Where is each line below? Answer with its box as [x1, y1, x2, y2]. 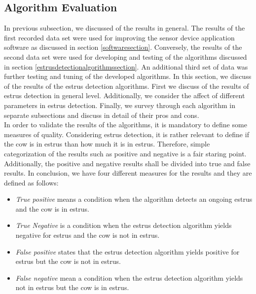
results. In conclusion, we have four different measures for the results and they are [4, 168, 252, 178]
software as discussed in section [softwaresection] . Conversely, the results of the [4, 42, 242, 52]
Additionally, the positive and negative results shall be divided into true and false [4, 158, 251, 168]
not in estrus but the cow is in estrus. [15, 282, 129, 293]
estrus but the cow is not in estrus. [15, 256, 121, 266]
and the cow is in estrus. [15, 203, 89, 214]
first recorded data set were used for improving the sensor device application [4, 32, 235, 42]
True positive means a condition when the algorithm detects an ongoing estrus [15, 194, 253, 204]
